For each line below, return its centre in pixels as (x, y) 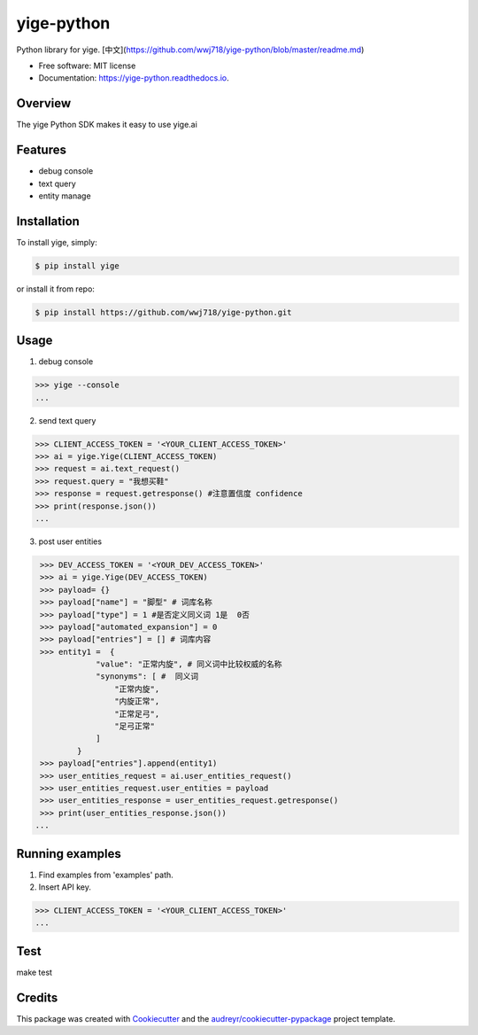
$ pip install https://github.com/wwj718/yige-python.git (163, 312)
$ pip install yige (77, 265)
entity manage (65, 196)
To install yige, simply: (57, 242)
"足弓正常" (134, 726)
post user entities (70, 541)
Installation (48, 221)
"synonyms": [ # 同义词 (147, 677)
